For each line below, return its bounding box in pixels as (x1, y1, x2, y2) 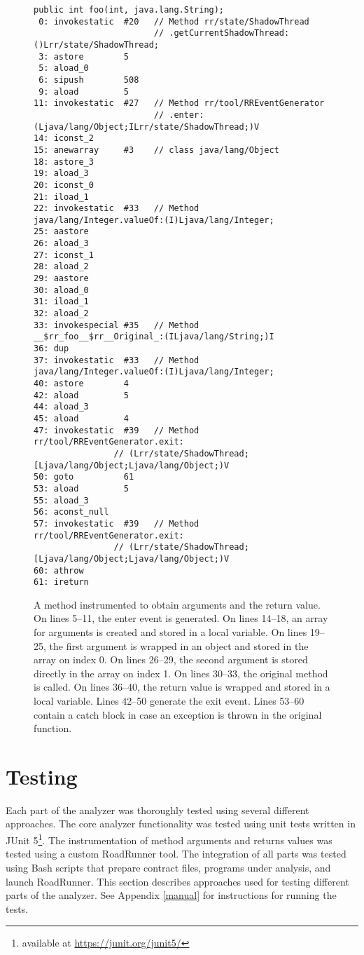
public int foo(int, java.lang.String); (34, 5, 225, 15)
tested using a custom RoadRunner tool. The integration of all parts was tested (6, 846, 346, 861)
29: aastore (34, 273, 89, 284)
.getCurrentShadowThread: (169, 28, 290, 39)
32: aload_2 (34, 309, 89, 319)
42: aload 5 (34, 390, 129, 400)
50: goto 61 (34, 472, 134, 482)
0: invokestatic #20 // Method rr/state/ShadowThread (38, 16, 309, 27)
